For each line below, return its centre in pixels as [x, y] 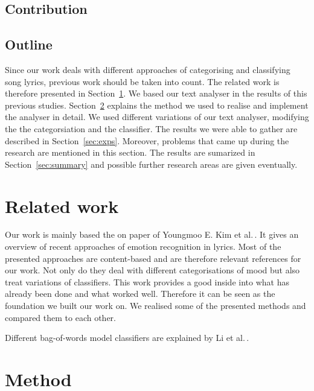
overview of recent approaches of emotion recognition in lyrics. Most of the [143, 246]
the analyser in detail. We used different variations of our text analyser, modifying [157, 117]
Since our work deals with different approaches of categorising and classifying [148, 69]
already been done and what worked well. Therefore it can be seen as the [140, 294]
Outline [29, 44]
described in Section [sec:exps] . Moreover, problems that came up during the [147, 140]
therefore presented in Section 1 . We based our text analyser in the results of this [156, 93]
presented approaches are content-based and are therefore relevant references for [153, 258]
